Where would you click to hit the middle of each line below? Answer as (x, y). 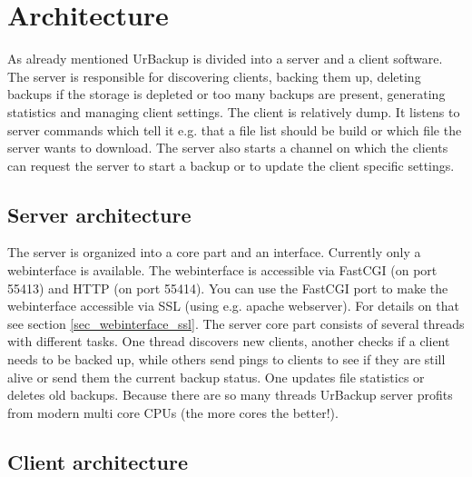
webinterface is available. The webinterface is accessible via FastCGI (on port (222, 270)
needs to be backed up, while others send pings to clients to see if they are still (226, 359)
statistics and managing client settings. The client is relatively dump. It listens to (234, 111)
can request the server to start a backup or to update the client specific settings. (231, 165)
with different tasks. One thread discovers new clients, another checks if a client (229, 341)
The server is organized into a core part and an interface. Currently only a (214, 252)
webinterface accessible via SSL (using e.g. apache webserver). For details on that (233, 306)
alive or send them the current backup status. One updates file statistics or (216, 377)
